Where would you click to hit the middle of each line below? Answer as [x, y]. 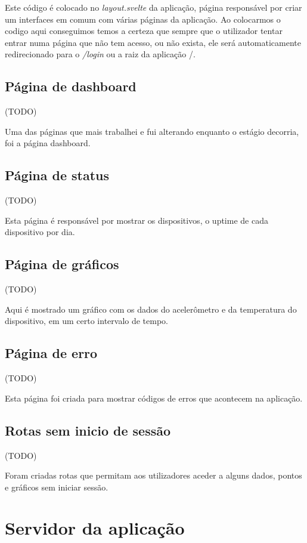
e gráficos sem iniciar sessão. [57, 487]
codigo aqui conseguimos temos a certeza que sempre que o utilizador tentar [144, 31]
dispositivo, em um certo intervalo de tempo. [86, 321]
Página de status [57, 175]
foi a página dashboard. [48, 143]
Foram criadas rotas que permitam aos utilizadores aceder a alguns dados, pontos [153, 475]
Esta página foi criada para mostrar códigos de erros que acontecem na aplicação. [154, 398]
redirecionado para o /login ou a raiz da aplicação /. [100, 54]
